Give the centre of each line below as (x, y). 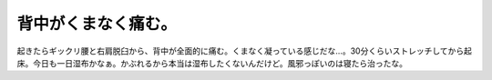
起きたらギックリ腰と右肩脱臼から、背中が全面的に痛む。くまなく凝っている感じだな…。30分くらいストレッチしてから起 (245, 51)
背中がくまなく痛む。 (97, 24)
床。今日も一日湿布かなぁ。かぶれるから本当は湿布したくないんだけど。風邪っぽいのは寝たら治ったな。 (212, 63)
